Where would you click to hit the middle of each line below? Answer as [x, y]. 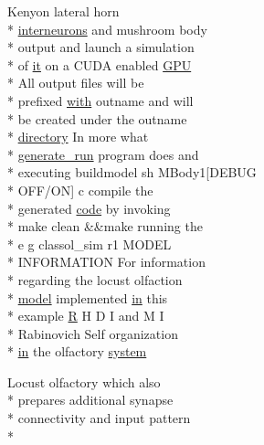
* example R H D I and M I [86, 316]
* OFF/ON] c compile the [80, 190]
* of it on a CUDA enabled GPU [100, 64]
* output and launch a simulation [101, 47]
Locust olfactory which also [84, 381]
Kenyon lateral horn [63, 11]
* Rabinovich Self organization [93, 333]
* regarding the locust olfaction [95, 279]
